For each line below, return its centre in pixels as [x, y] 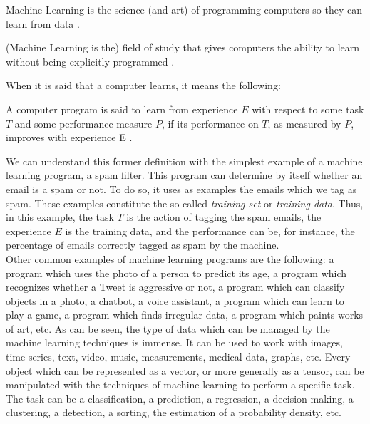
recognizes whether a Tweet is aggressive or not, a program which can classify [175, 287]
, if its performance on [210, 123]
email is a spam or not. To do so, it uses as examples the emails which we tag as [181, 188]
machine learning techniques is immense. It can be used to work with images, [174, 342]
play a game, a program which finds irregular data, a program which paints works [185, 315]
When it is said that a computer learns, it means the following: [143, 85]
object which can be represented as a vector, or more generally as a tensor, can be [185, 370]
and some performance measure [83, 123]
